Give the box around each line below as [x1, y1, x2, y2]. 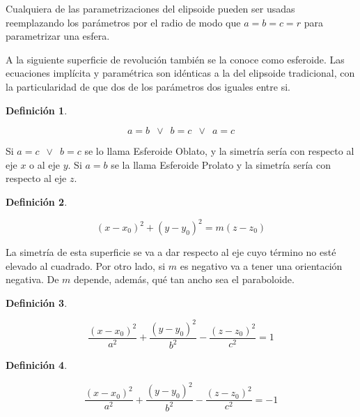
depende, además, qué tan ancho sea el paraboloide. [74, 272, 295, 287]
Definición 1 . [6, 103, 68, 117]
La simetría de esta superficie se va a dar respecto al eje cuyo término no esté [6, 245, 336, 259]
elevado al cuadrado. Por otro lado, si [6, 258, 166, 273]
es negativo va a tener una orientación [180, 258, 343, 273]
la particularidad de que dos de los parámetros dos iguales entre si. [6, 79, 290, 93]
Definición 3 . [6, 295, 68, 310]
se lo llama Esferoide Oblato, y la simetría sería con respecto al [84, 144, 354, 158]
